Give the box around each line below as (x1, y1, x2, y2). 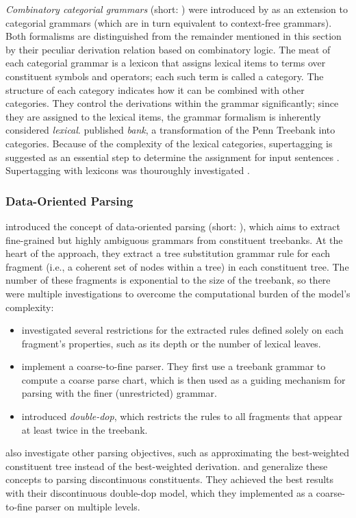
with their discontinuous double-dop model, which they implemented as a (5, 486, 314, 500)
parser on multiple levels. (35, 499, 140, 513)
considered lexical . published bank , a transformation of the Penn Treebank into (5, 123, 335, 137)
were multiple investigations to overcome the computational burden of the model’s (5, 286, 351, 300)
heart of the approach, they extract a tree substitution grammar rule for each (5, 246, 331, 260)
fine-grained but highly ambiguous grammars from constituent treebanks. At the (5, 232, 343, 247)
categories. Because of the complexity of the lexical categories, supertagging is (5, 136, 333, 150)
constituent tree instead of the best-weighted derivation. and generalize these (5, 458, 328, 473)
